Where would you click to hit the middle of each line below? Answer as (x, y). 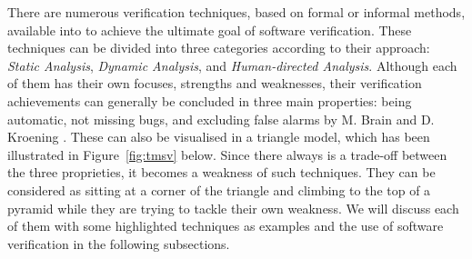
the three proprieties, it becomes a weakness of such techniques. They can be (221, 172)
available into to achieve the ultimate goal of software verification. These (210, 30)
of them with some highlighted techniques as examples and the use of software (226, 226)
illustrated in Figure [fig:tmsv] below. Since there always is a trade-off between (227, 154)
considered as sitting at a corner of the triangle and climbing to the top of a (219, 189)
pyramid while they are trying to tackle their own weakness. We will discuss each (233, 208)
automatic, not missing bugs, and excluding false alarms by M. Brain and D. (221, 119)
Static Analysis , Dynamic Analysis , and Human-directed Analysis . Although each (232, 65)
